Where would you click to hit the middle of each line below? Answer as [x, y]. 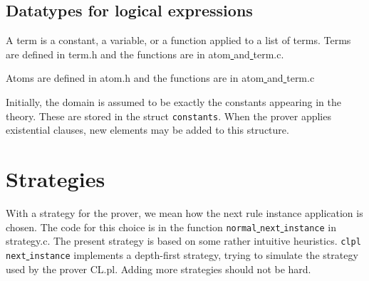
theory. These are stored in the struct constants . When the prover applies [168, 116]
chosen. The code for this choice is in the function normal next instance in [171, 227]
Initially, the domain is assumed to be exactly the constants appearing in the [173, 101]
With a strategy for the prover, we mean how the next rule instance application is [184, 212]
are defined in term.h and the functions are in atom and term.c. [145, 54]
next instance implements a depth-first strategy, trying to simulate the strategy [182, 254]
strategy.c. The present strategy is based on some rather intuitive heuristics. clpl [183, 241]
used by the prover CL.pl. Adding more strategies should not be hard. [158, 269]
